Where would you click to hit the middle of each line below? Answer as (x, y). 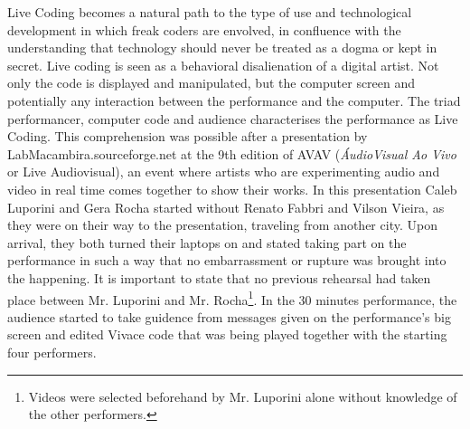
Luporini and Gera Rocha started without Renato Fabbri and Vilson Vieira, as (226, 207)
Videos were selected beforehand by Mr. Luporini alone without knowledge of (243, 396)
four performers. (52, 352)
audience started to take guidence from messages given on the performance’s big (229, 316)
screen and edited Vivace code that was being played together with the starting (227, 334)
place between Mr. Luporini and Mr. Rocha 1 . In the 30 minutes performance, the (232, 298)
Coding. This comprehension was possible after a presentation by (188, 136)
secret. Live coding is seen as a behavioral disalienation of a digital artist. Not (223, 65)
